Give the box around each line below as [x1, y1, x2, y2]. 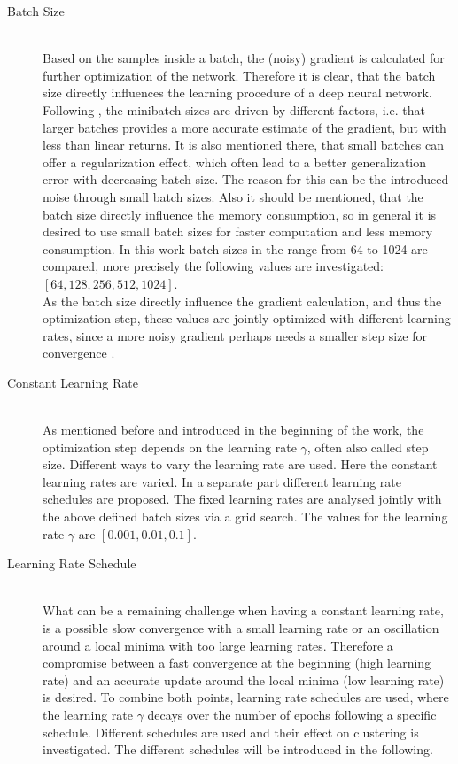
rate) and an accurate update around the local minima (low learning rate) [43, 670, 445, 689]
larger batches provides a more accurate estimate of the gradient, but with [43, 118, 446, 136]
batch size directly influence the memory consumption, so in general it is [43, 205, 437, 223]
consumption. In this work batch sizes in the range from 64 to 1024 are [43, 239, 428, 258]
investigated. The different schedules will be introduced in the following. [43, 740, 433, 759]
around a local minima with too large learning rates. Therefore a [43, 636, 393, 654]
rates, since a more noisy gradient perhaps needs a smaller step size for [43, 326, 428, 344]
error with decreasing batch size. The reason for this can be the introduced [43, 170, 449, 189]
